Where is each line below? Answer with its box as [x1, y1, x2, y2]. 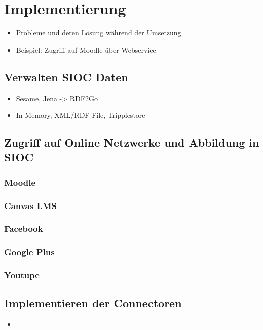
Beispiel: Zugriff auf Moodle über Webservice [16, 44, 156, 55]
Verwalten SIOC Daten [4, 69, 128, 85]
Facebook [4, 222, 43, 235]
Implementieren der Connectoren [4, 295, 182, 311]
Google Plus [4, 245, 55, 258]
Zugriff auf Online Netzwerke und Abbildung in [4, 135, 259, 150]
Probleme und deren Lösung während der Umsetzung [16, 27, 181, 38]
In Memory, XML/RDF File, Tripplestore [16, 110, 145, 120]
